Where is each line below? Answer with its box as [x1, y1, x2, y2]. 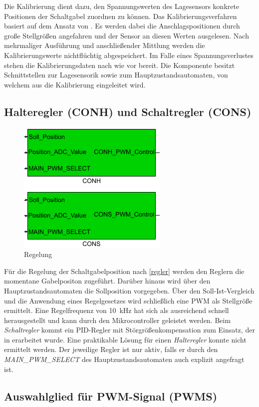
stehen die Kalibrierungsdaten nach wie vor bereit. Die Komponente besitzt [4, 59, 235, 70]
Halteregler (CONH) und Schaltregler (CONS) [4, 103, 252, 119]
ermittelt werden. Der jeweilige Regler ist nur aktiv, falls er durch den [4, 344, 218, 354]
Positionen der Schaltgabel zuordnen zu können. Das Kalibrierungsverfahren [4, 10, 237, 21]
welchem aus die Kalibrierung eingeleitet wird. [4, 79, 146, 89]
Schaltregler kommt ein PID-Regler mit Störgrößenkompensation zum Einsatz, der [4, 324, 255, 335]
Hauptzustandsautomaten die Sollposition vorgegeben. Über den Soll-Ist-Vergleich [4, 285, 255, 295]
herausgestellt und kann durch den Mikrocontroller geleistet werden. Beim [4, 314, 231, 325]
